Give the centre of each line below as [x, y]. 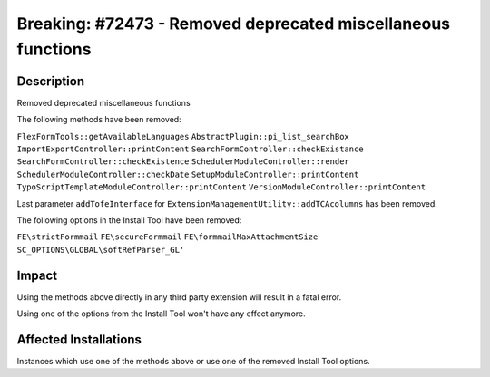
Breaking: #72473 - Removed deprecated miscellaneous [234, 24]
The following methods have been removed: [99, 120]
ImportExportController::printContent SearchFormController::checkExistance [190, 149]
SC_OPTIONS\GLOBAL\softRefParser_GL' [101, 250]
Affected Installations [79, 339]
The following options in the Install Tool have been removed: [129, 220]
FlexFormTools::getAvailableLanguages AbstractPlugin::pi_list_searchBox [183, 136]
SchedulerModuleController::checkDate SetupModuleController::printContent [188, 174]
